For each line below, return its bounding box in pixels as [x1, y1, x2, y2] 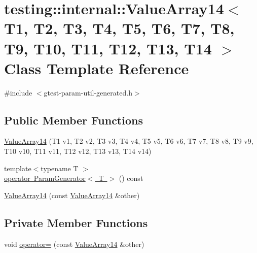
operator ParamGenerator [4, 173, 86, 183]
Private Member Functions [4, 214, 148, 230]
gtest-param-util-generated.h [44, 87, 132, 98]
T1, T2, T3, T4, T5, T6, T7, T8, [4, 18, 235, 39]
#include [4, 87, 32, 98]
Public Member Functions [4, 112, 143, 128]
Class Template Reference [4, 57, 189, 78]
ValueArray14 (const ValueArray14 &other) [4, 189, 140, 200]
